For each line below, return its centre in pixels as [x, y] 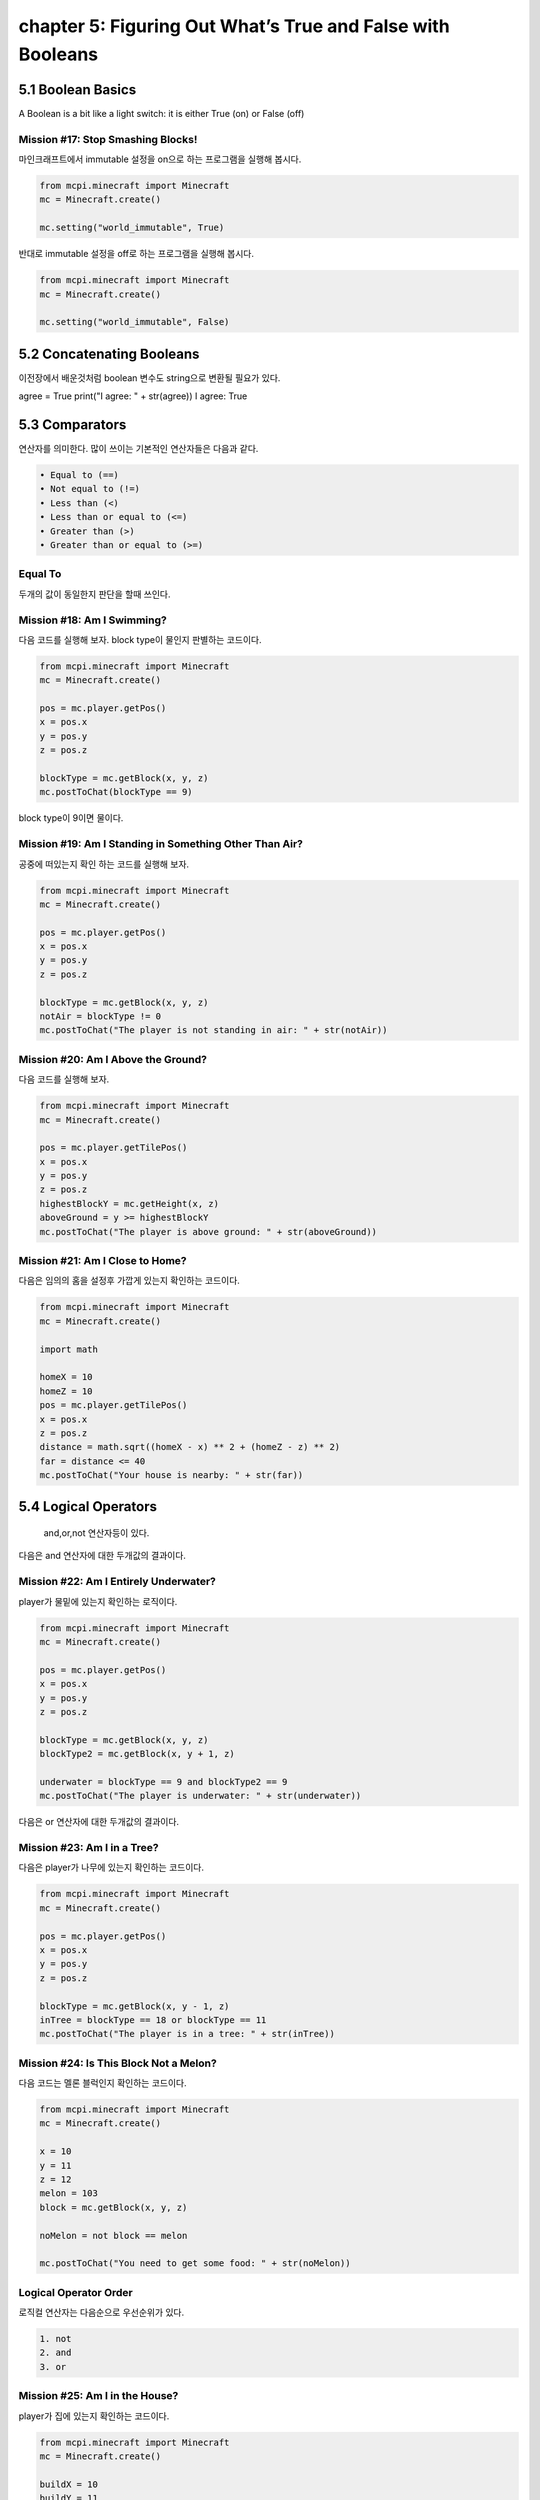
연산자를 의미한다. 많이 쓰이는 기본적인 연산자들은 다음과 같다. [138, 449]
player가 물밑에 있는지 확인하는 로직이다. [98, 1601]
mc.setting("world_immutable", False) [134, 322]
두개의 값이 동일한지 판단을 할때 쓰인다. [94, 594]
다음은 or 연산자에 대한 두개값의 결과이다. [99, 1822]
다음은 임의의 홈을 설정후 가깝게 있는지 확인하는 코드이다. [129, 1281]
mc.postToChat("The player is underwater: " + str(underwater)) [200, 1796]
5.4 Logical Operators [87, 1506]
